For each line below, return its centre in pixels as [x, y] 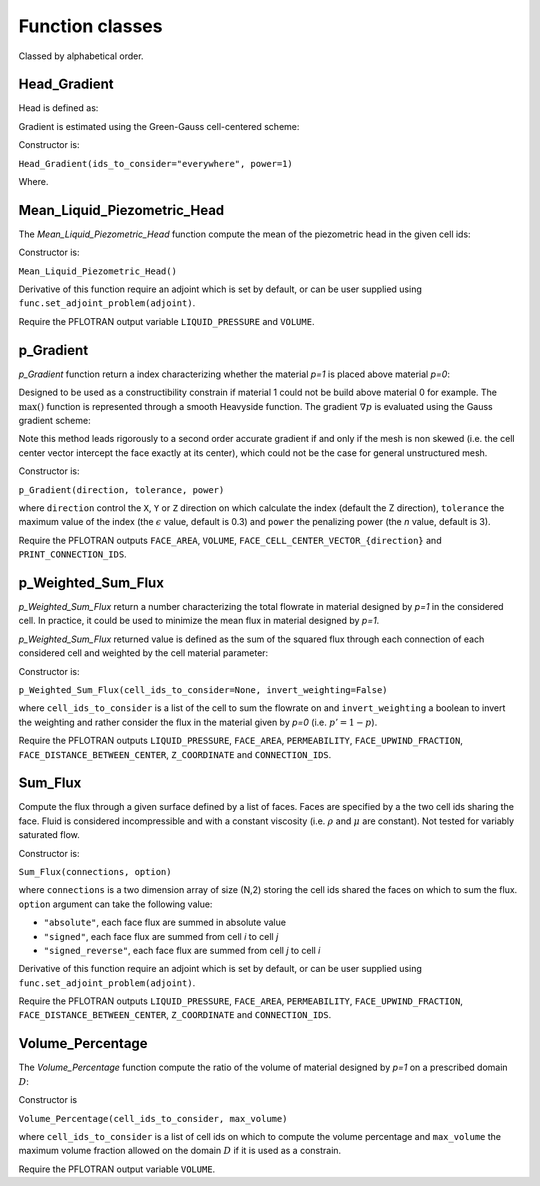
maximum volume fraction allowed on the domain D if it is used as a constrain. [180, 1151]
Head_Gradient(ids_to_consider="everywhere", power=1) [156, 163]
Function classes [90, 26]
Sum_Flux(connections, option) [95, 871]
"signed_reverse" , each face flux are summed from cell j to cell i [182, 950]
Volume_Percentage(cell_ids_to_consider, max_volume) [153, 1118]
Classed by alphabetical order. [81, 56]
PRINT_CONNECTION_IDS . [72, 554]
